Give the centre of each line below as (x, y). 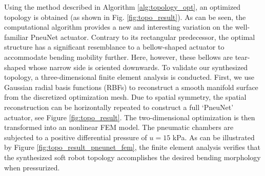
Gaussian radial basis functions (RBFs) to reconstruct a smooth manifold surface (131, 87)
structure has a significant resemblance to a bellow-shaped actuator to (114, 47)
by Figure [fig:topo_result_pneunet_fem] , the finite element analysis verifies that (132, 147)
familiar (16, 37)
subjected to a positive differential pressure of (76, 137)
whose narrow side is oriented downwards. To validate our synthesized (138, 67)
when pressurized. (32, 167)
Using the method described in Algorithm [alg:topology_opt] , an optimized (123, 7)
